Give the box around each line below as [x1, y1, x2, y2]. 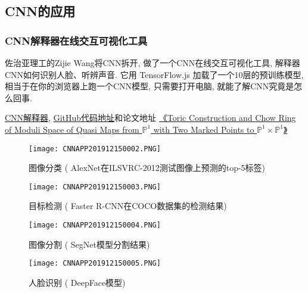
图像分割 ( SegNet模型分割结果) [29, 238, 150, 250]
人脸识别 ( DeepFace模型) [29, 276, 126, 288]
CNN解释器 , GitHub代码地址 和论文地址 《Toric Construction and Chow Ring [5, 111, 296, 124]
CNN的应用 [5, 2, 76, 20]
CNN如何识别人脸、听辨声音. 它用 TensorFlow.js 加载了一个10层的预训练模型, [5, 68, 304, 80]
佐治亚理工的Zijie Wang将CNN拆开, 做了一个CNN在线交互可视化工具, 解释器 [5, 57, 300, 68]
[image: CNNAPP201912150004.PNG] [29, 221, 161, 230]
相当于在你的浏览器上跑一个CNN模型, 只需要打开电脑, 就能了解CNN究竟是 [5, 80, 294, 92]
